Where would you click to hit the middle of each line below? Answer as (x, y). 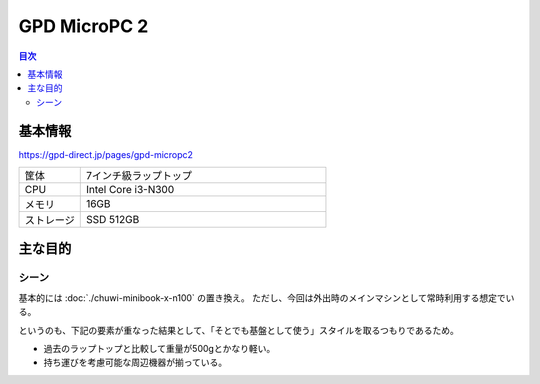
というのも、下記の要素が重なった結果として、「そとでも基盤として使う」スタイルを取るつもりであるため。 (238, 330)
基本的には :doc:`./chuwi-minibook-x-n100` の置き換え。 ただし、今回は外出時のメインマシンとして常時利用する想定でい (266, 297)
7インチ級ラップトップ (138, 176)
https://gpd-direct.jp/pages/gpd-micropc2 (106, 154)
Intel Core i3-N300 (130, 190)
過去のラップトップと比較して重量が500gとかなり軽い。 (159, 348)
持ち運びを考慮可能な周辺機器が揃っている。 (135, 362)
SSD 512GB (112, 220)
